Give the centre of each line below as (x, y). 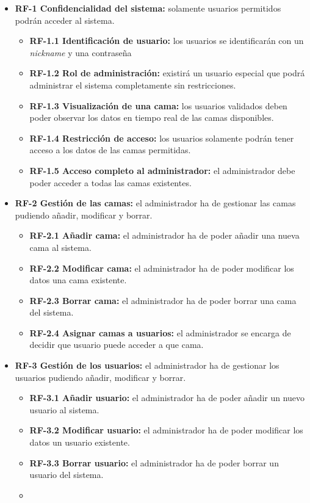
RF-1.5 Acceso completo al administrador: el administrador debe (162, 170)
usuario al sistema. (64, 409)
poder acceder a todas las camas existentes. (110, 182)
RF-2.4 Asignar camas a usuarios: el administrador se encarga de (160, 332)
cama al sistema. (60, 247)
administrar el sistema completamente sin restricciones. (133, 85)
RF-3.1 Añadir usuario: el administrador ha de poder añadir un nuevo (167, 398)
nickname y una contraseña (81, 52)
